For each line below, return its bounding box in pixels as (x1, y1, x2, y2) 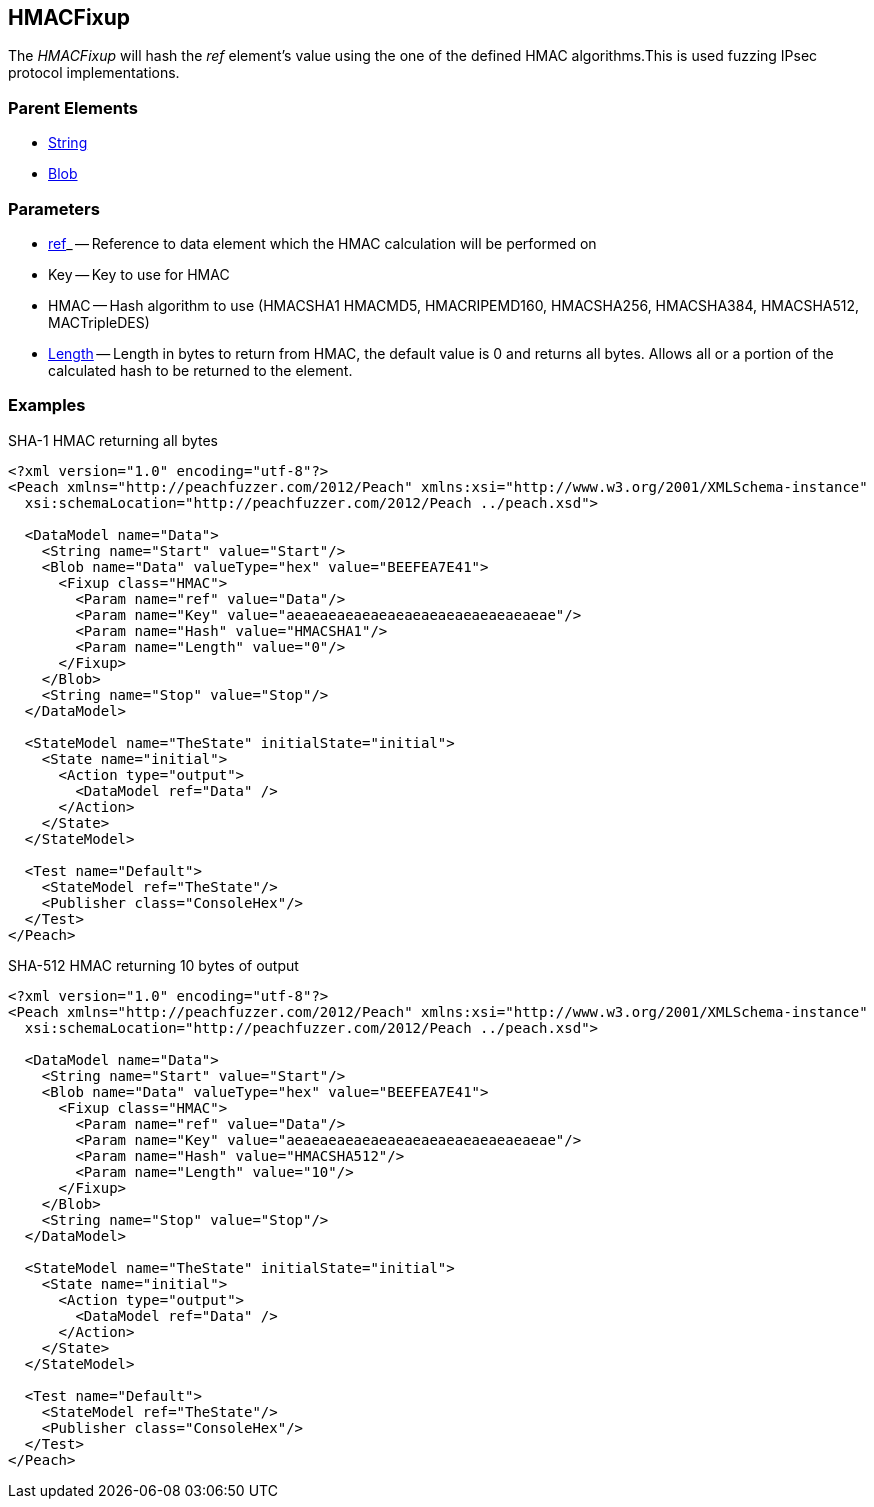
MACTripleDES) (48, 313, 150, 331)
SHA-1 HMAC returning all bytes (8, 431, 218, 449)
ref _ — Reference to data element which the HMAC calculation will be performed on (48, 234, 597, 252)
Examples (8, 395, 86, 416)
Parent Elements (8, 97, 138, 118)
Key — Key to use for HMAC (48, 265, 230, 283)
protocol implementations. (8, 64, 180, 82)
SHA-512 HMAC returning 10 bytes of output (8, 956, 299, 974)
